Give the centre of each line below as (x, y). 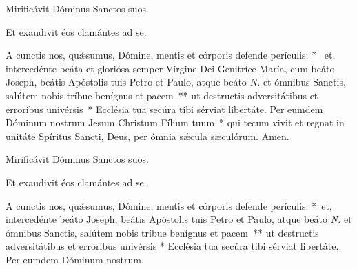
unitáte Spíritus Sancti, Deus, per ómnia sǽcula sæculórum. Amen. (147, 136)
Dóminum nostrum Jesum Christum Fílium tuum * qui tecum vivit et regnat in (175, 122)
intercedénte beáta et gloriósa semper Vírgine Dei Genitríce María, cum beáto (170, 68)
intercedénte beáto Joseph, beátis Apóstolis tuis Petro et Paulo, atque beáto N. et (179, 219)
